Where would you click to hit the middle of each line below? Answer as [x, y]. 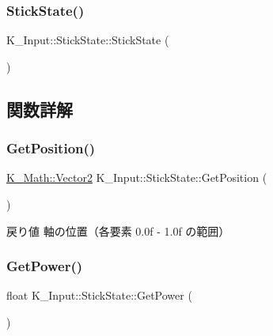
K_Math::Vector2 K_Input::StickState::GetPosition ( [137, 177]
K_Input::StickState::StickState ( [88, 40]
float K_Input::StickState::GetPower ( [99, 295]
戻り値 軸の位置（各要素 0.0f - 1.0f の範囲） [118, 230]
